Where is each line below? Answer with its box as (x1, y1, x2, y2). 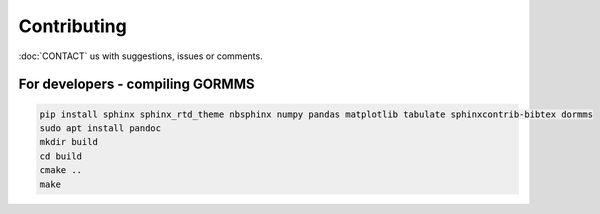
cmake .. (39, 165, 83, 176)
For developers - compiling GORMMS (18, 76, 255, 93)
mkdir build (39, 136, 99, 148)
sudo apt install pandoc (39, 122, 162, 134)
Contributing (18, 15, 127, 37)
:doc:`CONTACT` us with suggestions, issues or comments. (18, 50, 264, 62)
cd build (39, 150, 83, 162)
